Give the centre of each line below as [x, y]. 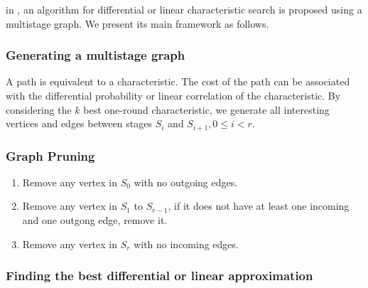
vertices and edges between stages [79, 123]
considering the [39, 109]
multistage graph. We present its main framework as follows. [137, 23]
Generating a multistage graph [96, 55]
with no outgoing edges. [186, 182]
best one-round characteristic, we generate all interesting [206, 109]
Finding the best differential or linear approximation [159, 276]
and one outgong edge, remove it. [95, 220]
